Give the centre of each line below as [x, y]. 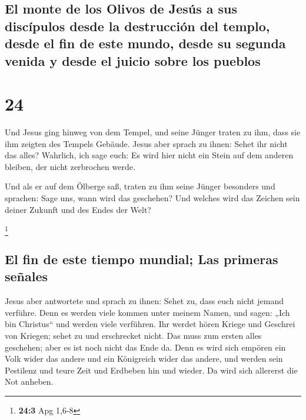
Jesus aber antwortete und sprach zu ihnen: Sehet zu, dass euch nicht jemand [144, 301]
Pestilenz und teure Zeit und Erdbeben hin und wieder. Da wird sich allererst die [151, 370]
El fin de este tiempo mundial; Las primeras [142, 259]
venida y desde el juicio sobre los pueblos [133, 60]
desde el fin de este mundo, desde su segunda [145, 43]
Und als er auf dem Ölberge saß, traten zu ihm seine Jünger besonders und [140, 186]
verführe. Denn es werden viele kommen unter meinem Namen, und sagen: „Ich [147, 312]
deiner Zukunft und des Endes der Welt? [78, 209]
